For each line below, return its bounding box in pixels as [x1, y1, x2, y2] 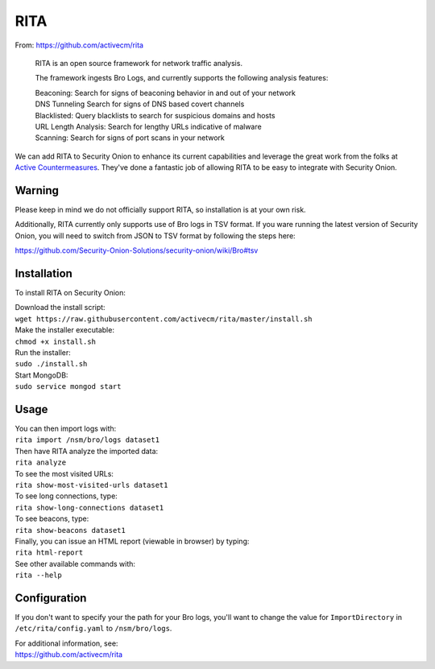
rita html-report [14, 548, 84, 557]
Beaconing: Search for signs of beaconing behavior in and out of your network [35, 88, 296, 97]
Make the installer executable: [14, 325, 114, 335]
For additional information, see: [14, 638, 118, 648]
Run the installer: [14, 348, 72, 357]
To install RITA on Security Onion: [14, 288, 126, 298]
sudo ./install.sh [14, 359, 88, 369]
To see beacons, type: [14, 514, 89, 523]
